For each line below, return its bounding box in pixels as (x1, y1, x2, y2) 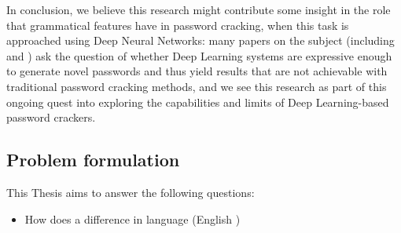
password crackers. (6, 109, 96, 126)
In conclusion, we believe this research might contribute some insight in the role (6, 2, 391, 17)
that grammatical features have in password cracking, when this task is (6, 16, 349, 33)
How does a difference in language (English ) (24, 210, 241, 227)
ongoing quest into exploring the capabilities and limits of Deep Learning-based (6, 93, 389, 110)
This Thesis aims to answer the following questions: (6, 184, 255, 200)
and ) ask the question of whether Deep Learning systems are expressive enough (6, 47, 392, 64)
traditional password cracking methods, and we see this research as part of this (6, 78, 387, 94)
